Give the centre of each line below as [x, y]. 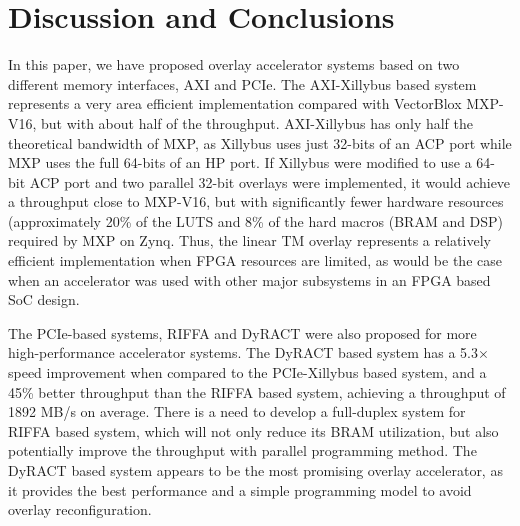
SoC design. [44, 299]
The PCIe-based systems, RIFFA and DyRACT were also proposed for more [242, 332]
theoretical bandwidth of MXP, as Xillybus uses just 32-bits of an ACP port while [260, 142]
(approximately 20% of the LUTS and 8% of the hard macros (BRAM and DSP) [256, 220]
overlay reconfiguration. [80, 509]
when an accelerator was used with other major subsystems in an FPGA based [249, 279]
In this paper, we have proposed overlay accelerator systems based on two [234, 64]
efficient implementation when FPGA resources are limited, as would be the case [255, 260]
